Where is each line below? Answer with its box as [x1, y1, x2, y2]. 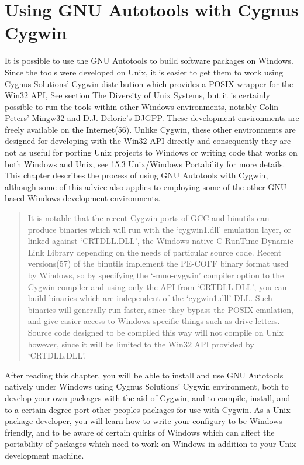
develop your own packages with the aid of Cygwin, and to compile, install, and [5, 391, 291, 404]
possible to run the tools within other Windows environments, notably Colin [5, 100, 278, 112]
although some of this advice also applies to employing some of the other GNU [5, 180, 287, 192]
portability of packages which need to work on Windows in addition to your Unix [5, 438, 296, 450]
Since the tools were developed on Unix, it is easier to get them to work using [5, 66, 283, 78]
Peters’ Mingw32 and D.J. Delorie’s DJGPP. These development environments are [5, 112, 299, 124]
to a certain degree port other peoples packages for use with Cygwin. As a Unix [5, 403, 291, 415]
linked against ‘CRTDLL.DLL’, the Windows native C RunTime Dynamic [27, 235, 293, 247]
